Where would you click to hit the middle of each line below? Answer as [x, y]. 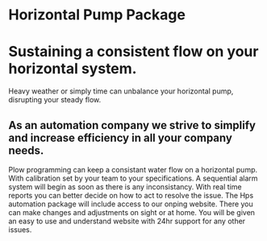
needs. [26, 150]
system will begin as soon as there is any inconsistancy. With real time [125, 186]
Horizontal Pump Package [97, 15]
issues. [20, 229]
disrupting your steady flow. [55, 100]
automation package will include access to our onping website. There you [131, 204]
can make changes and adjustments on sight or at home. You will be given [132, 212]
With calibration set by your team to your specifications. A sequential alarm [133, 178]
